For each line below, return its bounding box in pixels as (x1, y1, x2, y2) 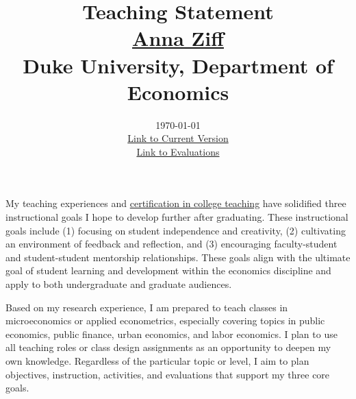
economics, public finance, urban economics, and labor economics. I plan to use (5, 326, 338, 341)
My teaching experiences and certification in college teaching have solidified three (5, 196, 346, 210)
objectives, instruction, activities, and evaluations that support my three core (5, 367, 330, 381)
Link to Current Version (127, 131, 229, 145)
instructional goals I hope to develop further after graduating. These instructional (5, 210, 348, 224)
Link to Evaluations (136, 144, 220, 158)
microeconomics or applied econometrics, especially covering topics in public (5, 313, 325, 328)
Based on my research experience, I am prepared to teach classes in (5, 300, 288, 314)
